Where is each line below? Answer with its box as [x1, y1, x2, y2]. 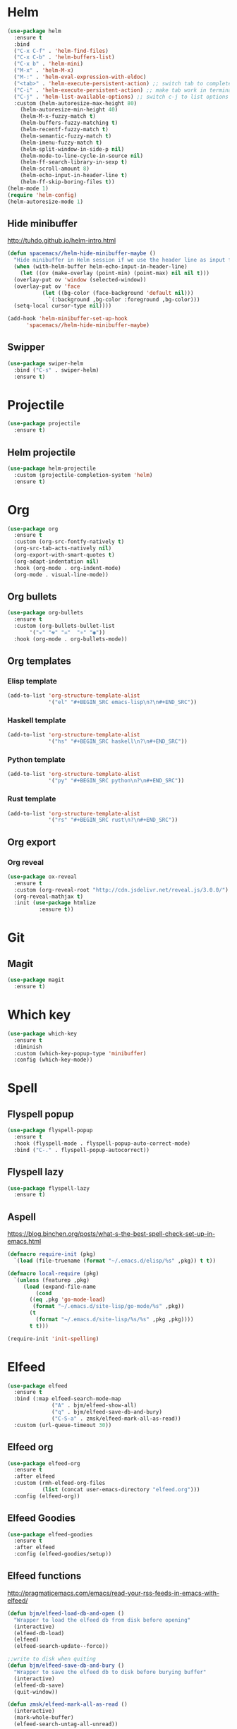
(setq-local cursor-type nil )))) [13, 303, 112, 310]
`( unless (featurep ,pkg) [13, 1276, 90, 1284]
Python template [7, 755, 66, 765]
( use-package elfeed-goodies [7, 1531, 93, 1538]
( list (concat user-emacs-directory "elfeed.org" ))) [42, 1486, 200, 1493]
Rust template [7, 794, 56, 804]
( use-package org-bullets [7, 609, 83, 617]
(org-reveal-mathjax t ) [13, 893, 83, 900]
